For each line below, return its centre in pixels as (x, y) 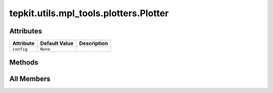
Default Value (57, 43)
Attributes (26, 31)
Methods (24, 62)
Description (94, 43)
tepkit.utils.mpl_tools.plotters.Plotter (89, 13)
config (20, 49)
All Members (30, 79)
